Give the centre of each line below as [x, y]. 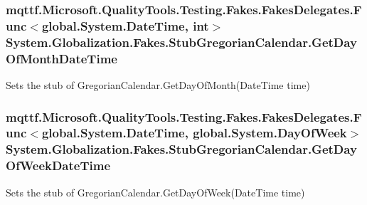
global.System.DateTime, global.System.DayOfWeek [194, 133]
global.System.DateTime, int [125, 25]
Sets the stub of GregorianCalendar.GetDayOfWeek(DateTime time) [155, 192]
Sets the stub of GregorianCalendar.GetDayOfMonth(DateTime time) [158, 84]
